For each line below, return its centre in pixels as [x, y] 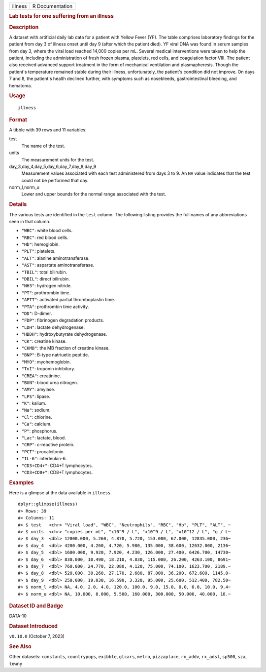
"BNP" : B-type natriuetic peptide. [55, 355]
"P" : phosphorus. [39, 431]
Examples [21, 482]
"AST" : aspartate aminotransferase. [58, 265]
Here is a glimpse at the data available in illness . [60, 493]
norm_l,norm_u [24, 187]
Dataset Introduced [33, 626]
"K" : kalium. [34, 403]
